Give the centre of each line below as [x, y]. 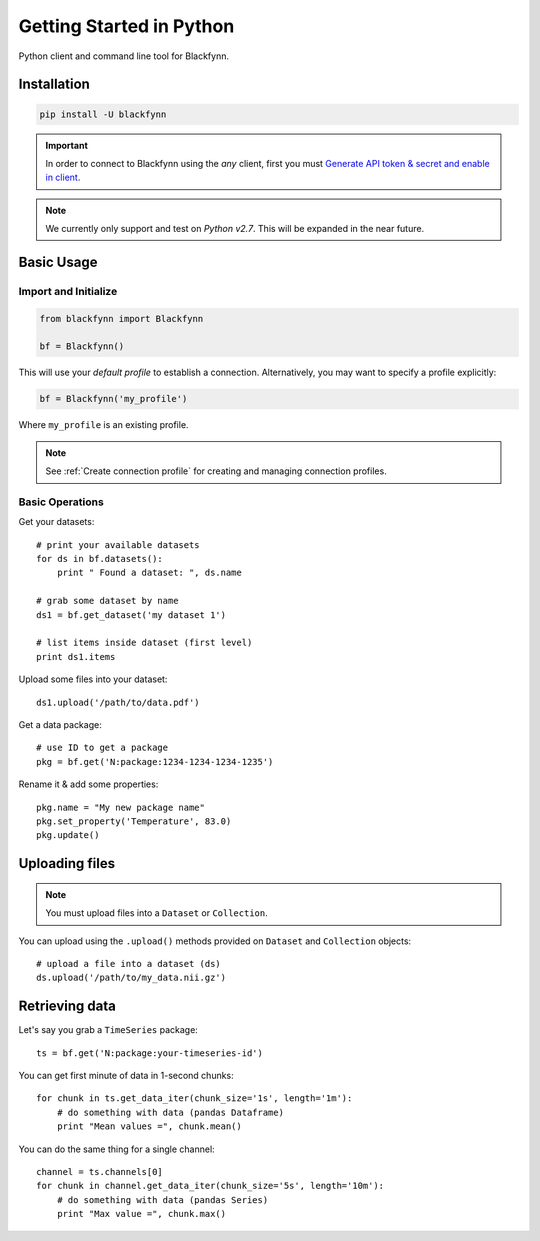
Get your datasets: [56, 522]
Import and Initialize [68, 291]
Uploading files [67, 863]
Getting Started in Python [126, 26]
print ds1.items [76, 656]
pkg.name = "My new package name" [120, 807]
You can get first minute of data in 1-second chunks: [126, 1075]
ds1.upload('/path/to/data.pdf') [118, 702]
